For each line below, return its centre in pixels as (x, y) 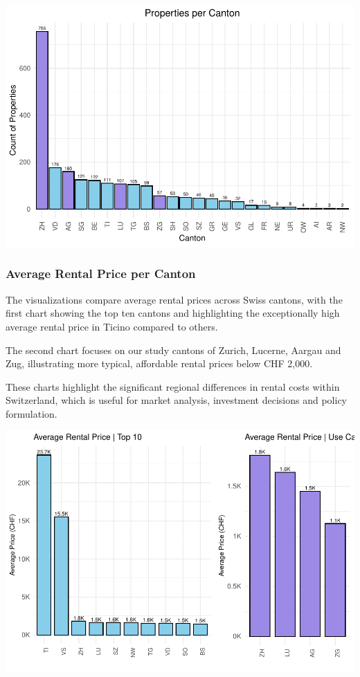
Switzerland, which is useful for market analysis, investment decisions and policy (176, 400)
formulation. (31, 413)
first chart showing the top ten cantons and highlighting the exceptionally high (173, 313)
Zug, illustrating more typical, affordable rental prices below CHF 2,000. (159, 363)
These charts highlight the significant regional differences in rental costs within (173, 386)
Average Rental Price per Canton (101, 273)
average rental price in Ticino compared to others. (112, 326)
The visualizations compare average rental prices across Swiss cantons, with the (174, 299)
